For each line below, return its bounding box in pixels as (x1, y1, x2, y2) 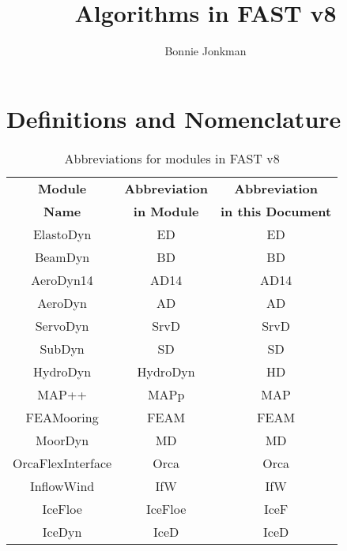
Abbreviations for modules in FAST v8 (64, 148, 280, 167)
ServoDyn (35, 316, 89, 335)
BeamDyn (34, 247, 90, 266)
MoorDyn (36, 430, 89, 449)
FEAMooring (25, 407, 99, 426)
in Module (133, 201, 199, 220)
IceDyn (42, 522, 82, 541)
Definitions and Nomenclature (6, 102, 341, 134)
